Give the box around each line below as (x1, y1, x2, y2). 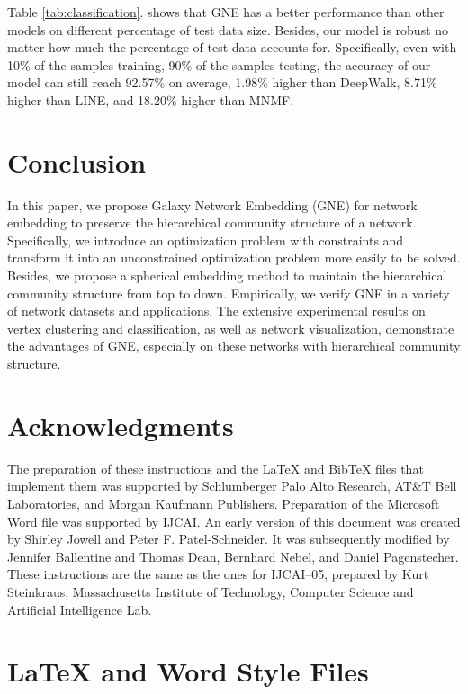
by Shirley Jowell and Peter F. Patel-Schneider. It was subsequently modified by (7, 529, 450, 548)
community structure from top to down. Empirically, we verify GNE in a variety (7, 283, 450, 302)
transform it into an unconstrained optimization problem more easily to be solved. (7, 248, 461, 267)
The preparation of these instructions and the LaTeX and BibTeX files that (7, 458, 424, 477)
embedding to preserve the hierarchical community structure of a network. (7, 213, 417, 232)
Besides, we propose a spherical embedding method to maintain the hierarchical (7, 266, 447, 285)
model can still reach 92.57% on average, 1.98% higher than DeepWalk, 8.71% (7, 73, 437, 92)
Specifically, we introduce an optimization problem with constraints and (7, 230, 404, 249)
